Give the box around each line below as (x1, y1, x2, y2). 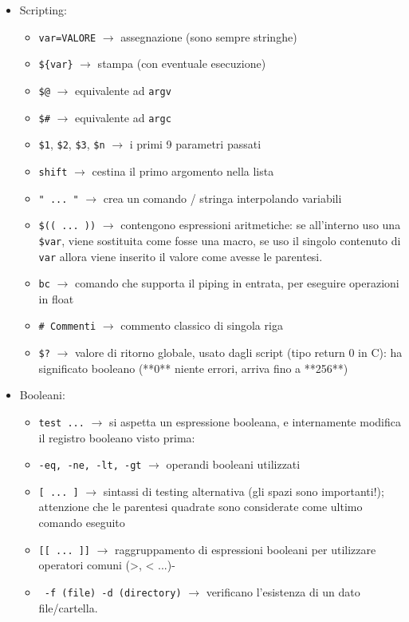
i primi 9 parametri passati (129, 136, 262, 153)
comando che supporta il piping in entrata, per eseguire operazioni (74, 275, 399, 291)
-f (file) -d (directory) (44, 587, 182, 599)
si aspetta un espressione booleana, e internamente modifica (108, 413, 401, 430)
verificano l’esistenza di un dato (206, 583, 360, 600)
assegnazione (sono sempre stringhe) (120, 28, 297, 45)
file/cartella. (38, 599, 98, 616)
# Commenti (38, 321, 96, 333)
